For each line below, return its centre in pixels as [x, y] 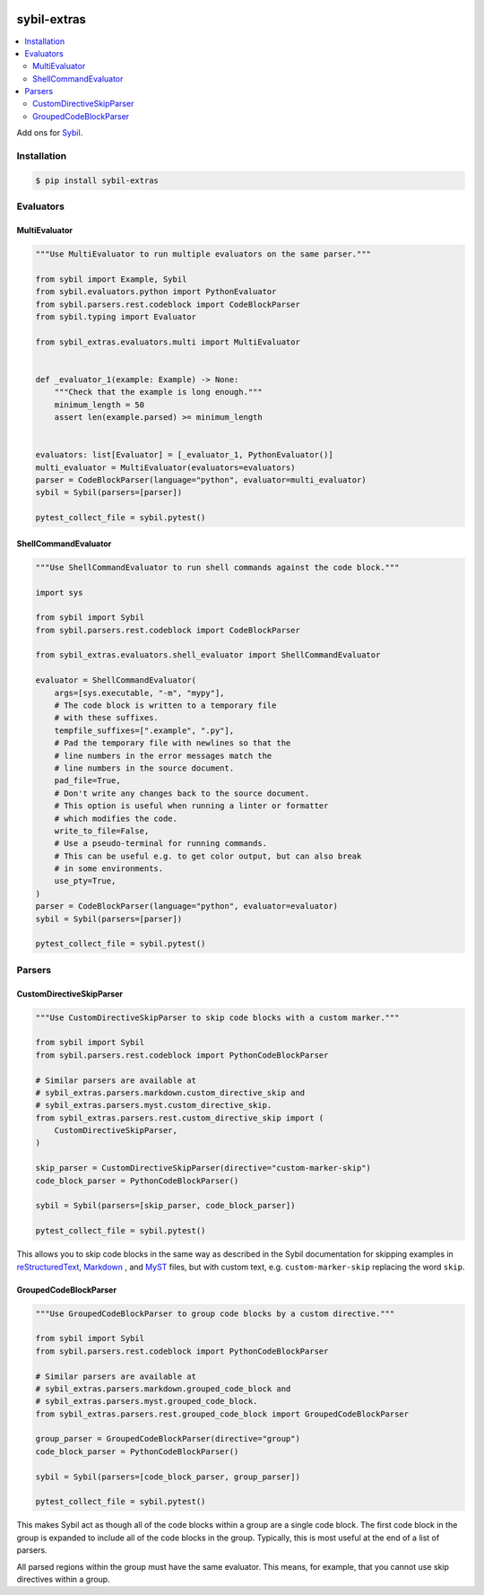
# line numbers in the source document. [144, 768]
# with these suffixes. [106, 718]
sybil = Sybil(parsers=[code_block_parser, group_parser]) [168, 1477]
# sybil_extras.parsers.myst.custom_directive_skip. [154, 1105]
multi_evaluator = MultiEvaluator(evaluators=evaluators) [165, 467]
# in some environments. [109, 869]
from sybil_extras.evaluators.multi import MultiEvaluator [168, 342]
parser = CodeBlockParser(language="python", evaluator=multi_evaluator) [201, 479]
